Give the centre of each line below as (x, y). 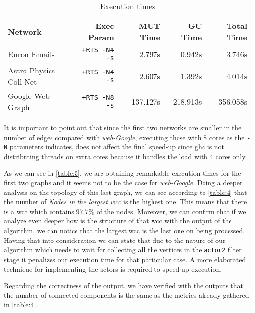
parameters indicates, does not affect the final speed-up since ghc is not (117, 147)
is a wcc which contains (39, 211)
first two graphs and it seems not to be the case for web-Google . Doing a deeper (123, 182)
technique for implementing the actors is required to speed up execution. (113, 269)
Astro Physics (32, 70)
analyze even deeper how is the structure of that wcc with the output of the (118, 221)
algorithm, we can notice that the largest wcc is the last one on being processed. (125, 230)
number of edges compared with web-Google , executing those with (103, 137)
